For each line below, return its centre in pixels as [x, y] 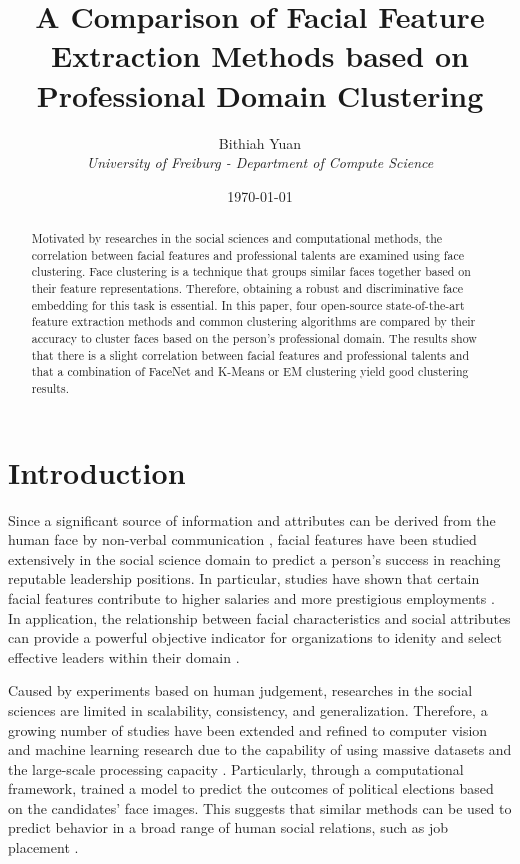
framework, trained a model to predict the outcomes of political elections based [251, 788]
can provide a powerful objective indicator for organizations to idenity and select [255, 637]
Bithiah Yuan [260, 142]
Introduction [97, 471]
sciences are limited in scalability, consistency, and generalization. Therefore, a [248, 709]
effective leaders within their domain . [124, 656]
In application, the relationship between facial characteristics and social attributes [259, 617]
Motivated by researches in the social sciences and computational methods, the [237, 238]
